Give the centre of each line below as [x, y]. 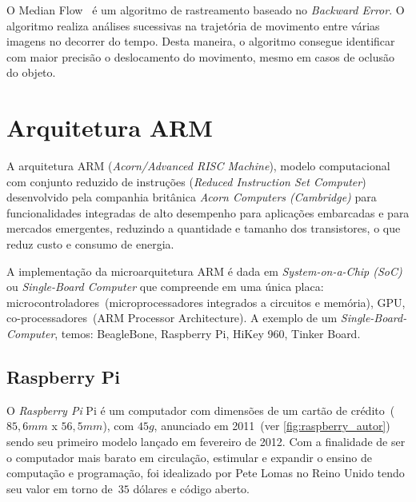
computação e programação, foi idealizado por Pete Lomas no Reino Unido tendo [206, 473]
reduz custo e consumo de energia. [90, 244]
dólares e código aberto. [192, 488]
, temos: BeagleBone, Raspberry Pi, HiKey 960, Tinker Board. [208, 334]
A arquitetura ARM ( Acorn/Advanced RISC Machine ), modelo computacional [198, 166]
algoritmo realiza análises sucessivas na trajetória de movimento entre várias [193, 25]
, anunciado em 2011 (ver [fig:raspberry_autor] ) [272, 426]
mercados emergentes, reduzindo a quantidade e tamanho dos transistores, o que [204, 228]
